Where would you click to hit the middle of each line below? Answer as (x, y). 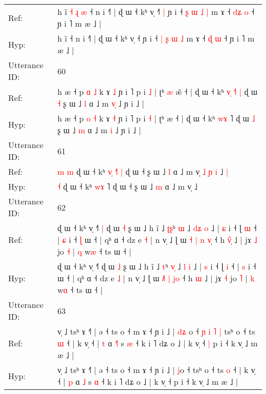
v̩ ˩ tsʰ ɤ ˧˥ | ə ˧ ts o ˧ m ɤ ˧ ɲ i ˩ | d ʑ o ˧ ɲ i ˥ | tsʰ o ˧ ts (156, 331)
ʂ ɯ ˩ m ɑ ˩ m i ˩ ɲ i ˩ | (99, 130)
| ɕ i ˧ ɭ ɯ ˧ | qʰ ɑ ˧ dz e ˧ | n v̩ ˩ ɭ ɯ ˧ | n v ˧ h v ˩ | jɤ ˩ (157, 240)
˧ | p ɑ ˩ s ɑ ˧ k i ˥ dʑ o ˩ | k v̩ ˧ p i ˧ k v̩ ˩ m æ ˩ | (148, 381)
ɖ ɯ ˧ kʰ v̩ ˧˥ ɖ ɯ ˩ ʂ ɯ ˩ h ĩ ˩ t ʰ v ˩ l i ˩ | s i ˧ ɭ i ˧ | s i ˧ (157, 266)
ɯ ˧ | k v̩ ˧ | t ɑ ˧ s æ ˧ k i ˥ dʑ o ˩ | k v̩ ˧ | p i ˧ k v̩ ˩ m (158, 343)
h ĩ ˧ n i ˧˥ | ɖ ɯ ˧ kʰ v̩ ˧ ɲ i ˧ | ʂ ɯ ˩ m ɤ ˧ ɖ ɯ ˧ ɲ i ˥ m (156, 38)
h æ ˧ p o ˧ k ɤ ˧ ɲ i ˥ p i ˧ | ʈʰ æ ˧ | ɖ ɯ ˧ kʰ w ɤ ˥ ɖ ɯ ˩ (156, 118)
